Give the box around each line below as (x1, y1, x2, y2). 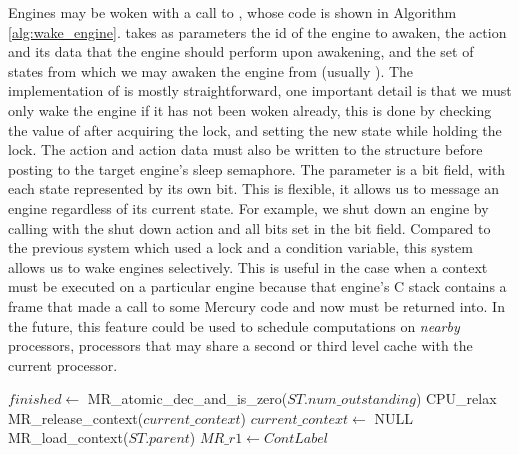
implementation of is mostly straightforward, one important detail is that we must (8, 80, 512, 101)
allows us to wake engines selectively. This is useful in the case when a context (8, 256, 488, 277)
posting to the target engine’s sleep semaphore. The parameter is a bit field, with (8, 158, 506, 179)
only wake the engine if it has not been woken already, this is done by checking (8, 99, 492, 120)
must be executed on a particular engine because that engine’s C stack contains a (8, 276, 507, 297)
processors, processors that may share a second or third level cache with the (8, 335, 473, 356)
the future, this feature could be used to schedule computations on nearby (8, 315, 460, 336)
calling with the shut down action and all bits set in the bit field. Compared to (8, 217, 491, 238)
